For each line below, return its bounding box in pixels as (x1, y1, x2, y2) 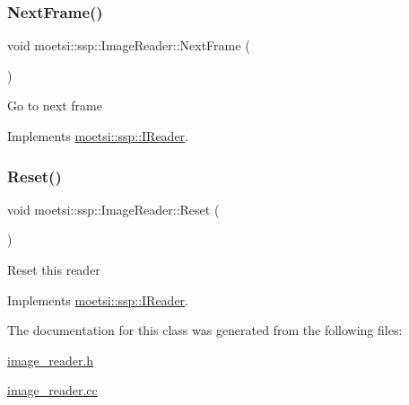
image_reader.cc (7, 381, 98, 400)
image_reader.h (7, 350, 94, 369)
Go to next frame (7, 96, 102, 115)
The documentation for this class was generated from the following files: (7, 321, 403, 339)
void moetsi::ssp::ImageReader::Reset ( (7, 199, 220, 218)
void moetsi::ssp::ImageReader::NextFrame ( (7, 36, 250, 55)
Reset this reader (7, 260, 100, 278)
